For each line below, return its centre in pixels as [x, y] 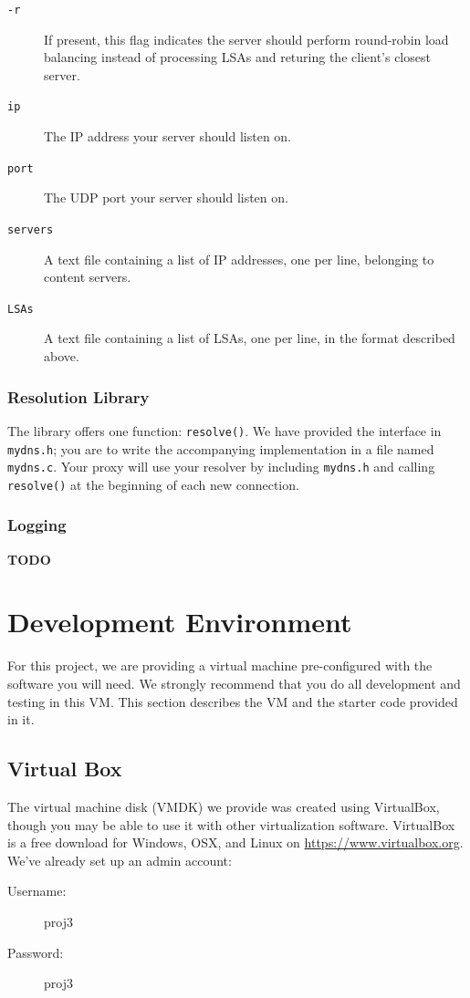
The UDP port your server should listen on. [166, 198]
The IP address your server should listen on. [168, 136]
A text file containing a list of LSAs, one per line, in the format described [250, 338]
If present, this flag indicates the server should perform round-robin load [246, 39]
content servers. [88, 277]
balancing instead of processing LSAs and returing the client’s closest [237, 57]
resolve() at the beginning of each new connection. [153, 484]
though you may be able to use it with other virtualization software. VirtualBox [231, 824]
